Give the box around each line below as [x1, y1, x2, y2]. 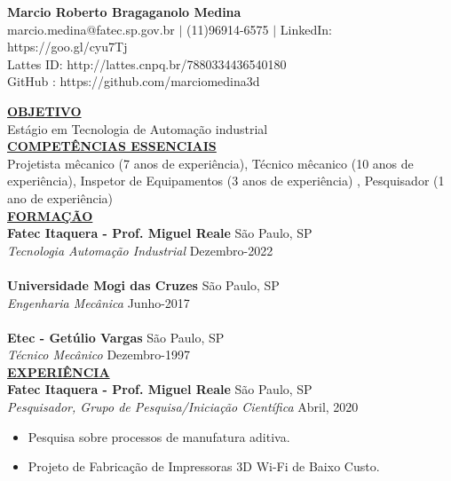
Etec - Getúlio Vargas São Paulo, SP [7, 327, 225, 346]
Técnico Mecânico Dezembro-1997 [7, 345, 190, 364]
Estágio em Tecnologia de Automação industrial [7, 119, 268, 138]
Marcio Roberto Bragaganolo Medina [7, 3, 241, 20]
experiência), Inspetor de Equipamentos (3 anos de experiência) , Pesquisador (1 [7, 171, 445, 190]
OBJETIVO [7, 101, 82, 120]
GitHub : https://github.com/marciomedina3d [7, 72, 260, 91]
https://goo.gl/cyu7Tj [7, 37, 128, 56]
